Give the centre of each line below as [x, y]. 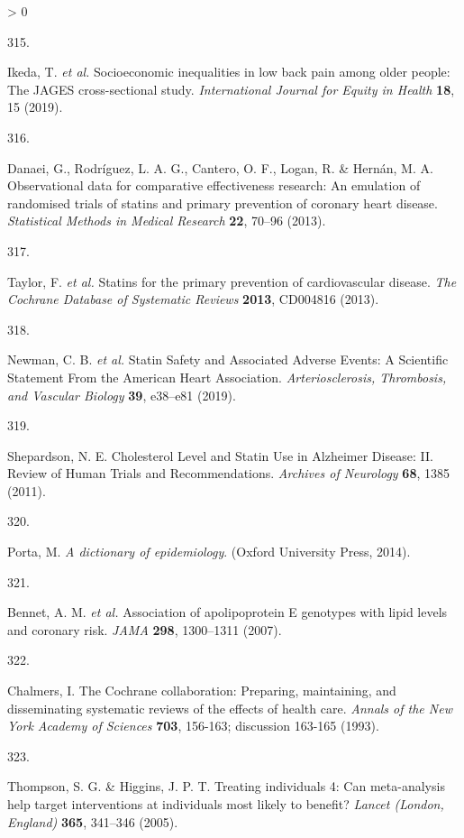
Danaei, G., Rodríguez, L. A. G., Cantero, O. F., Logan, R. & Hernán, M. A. [220, 167]
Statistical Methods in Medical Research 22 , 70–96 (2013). [167, 221]
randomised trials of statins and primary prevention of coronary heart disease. [223, 203]
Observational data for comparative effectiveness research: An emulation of [214, 185]
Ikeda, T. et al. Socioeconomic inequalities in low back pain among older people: [229, 72]
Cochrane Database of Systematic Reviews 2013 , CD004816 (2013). [193, 299]
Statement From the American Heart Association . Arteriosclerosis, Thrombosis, [227, 377]
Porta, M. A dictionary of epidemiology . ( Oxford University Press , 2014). [209, 552]
